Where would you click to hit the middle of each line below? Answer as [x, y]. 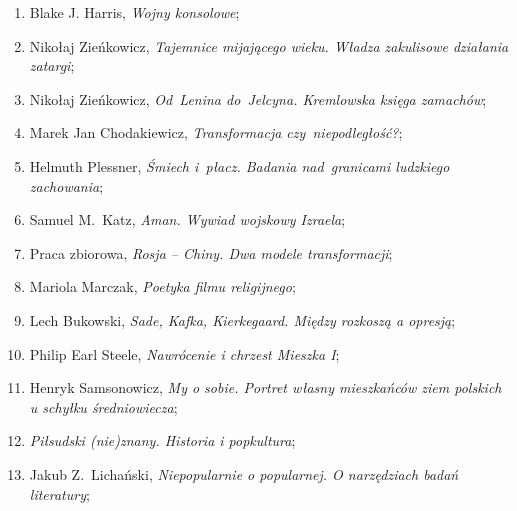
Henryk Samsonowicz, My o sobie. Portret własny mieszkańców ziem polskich [265, 387]
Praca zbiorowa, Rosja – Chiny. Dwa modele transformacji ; [211, 252]
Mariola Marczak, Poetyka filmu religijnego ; [162, 286]
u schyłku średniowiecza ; [103, 406]
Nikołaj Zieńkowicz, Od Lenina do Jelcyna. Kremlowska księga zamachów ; [258, 98]
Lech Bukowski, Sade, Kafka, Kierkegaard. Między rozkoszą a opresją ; [242, 319]
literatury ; [59, 493]
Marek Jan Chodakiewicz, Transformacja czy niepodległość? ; [216, 132]
